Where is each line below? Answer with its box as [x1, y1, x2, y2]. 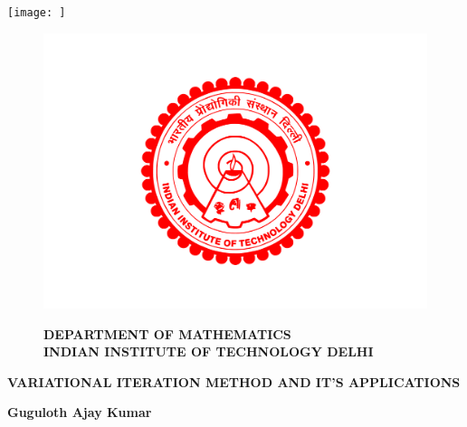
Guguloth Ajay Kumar [7, 403, 152, 422]
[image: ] [7, 6, 66, 19]
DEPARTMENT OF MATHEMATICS [43, 324, 291, 343]
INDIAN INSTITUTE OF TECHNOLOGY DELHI [43, 342, 374, 361]
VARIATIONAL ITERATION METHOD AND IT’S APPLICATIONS [7, 372, 461, 391]
